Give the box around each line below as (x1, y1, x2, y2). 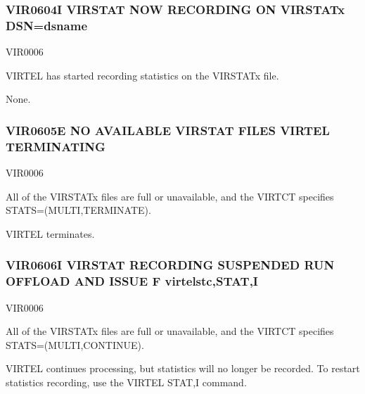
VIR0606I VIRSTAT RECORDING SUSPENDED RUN (6, 256, 335, 274)
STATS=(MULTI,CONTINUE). (6, 337, 144, 352)
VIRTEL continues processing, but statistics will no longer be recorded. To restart (6, 361, 360, 376)
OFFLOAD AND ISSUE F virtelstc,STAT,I (6, 272, 258, 290)
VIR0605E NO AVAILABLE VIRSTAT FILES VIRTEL (6, 121, 330, 139)
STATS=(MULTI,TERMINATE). (6, 203, 151, 217)
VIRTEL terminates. (6, 226, 95, 241)
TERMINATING (6, 137, 105, 155)
